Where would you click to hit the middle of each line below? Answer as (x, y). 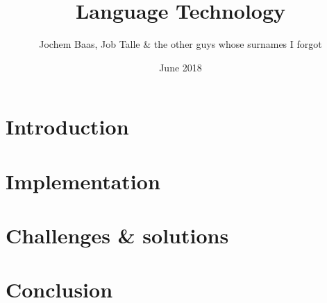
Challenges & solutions (117, 235)
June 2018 (181, 67)
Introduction (67, 127)
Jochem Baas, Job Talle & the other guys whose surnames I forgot (181, 44)
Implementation (83, 181)
